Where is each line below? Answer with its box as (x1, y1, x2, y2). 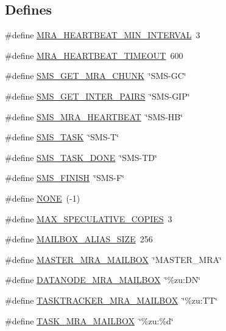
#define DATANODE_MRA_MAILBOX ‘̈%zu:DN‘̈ (5, 273, 201, 286)
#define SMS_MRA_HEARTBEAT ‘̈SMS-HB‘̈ (5, 110, 183, 123)
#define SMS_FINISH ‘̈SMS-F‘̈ (5, 171, 125, 184)
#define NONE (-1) (5, 191, 80, 204)
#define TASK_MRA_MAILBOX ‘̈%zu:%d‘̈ (5, 314, 174, 327)
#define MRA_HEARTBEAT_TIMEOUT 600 (5, 49, 183, 61)
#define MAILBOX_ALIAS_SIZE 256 (5, 233, 153, 245)
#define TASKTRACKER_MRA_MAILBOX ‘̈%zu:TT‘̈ (5, 293, 217, 306)
